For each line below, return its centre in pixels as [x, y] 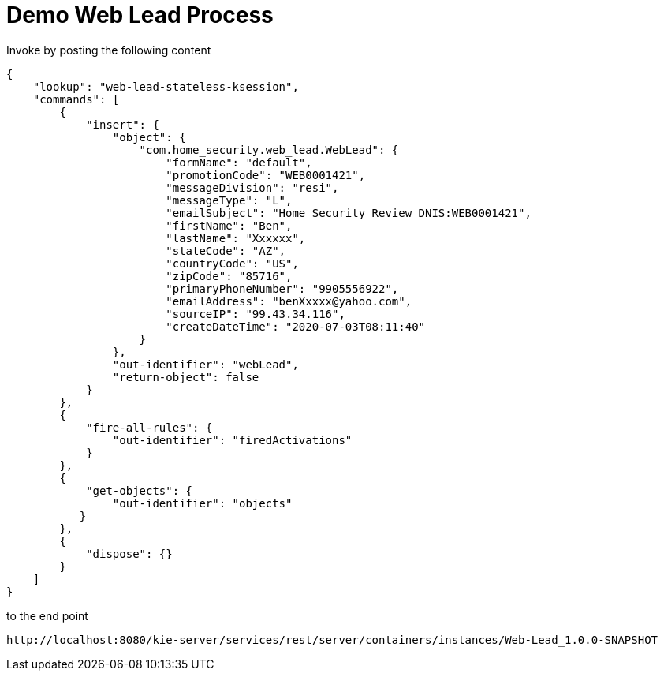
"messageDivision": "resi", [252, 187]
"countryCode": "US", [232, 263]
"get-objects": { [140, 490]
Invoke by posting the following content [109, 50]
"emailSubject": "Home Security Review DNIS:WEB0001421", [349, 213]
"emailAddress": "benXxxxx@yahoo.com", [289, 301]
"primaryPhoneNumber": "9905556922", [282, 288]
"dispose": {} [129, 554]
